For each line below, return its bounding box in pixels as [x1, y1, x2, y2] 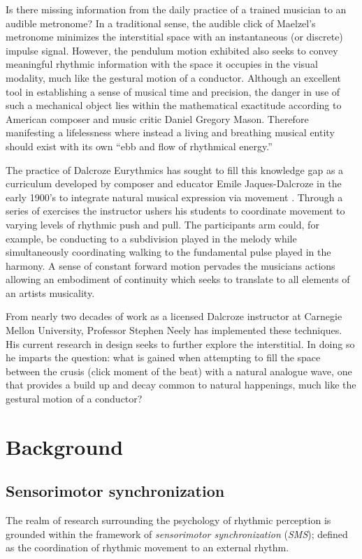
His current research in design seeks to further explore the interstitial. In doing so [6, 336, 355, 351]
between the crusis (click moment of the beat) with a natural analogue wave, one [6, 363, 352, 378]
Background [6, 432, 124, 460]
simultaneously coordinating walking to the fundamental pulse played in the [6, 245, 331, 259]
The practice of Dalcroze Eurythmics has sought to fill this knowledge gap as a [6, 162, 344, 177]
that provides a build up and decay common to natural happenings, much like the [6, 377, 356, 392]
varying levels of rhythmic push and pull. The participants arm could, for [6, 217, 319, 231]
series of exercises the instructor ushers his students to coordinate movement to [6, 203, 345, 218]
